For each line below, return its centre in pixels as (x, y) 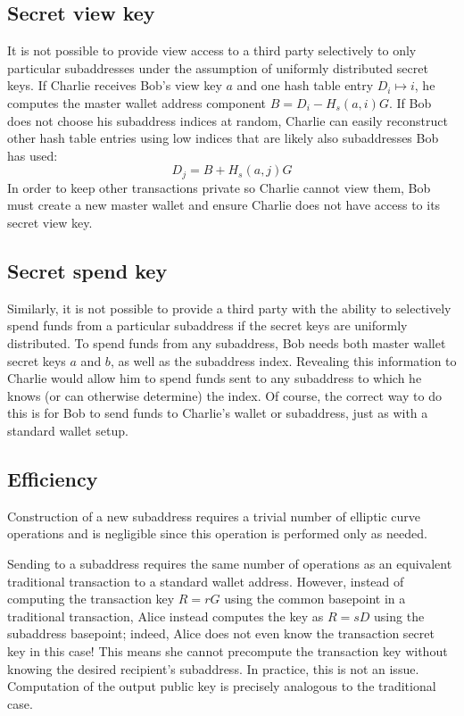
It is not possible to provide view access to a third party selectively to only (212, 50)
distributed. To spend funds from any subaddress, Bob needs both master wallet (227, 342)
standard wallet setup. (68, 430)
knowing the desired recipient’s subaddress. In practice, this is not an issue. (213, 668)
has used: (33, 155)
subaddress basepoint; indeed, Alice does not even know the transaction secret (221, 633)
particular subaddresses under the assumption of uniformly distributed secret (218, 67)
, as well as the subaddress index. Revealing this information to (283, 360)
